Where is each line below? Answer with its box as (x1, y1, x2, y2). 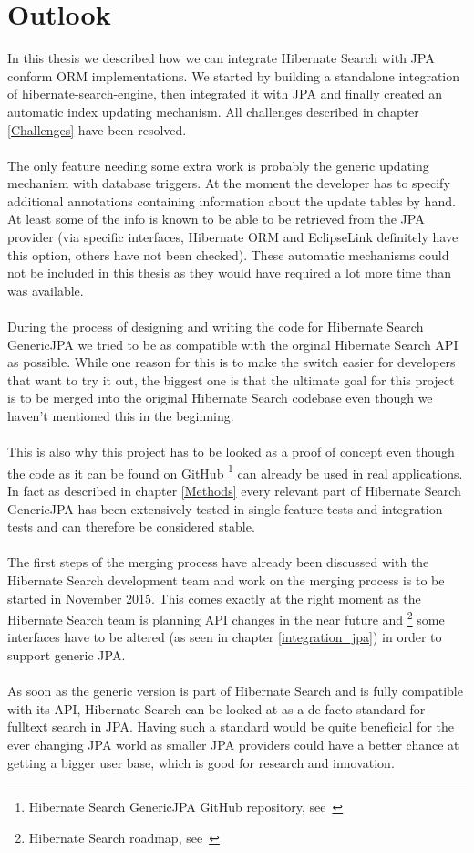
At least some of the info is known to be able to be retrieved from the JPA (7, 209, 425, 228)
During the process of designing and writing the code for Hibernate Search (7, 317, 424, 336)
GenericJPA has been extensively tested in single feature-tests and (7, 499, 378, 518)
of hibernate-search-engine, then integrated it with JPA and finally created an (7, 84, 443, 103)
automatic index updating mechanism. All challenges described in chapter (7, 101, 419, 121)
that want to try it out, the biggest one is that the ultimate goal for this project (7, 370, 455, 389)
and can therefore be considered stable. (36, 517, 255, 536)
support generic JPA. (7, 646, 126, 665)
